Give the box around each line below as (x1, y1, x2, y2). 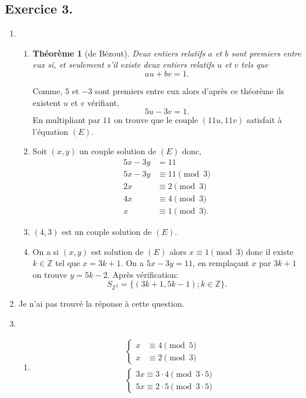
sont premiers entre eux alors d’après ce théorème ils (95, 84, 284, 97)
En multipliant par (32, 114, 101, 126)
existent (32, 96, 61, 108)
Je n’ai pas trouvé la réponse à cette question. (18, 297, 185, 310)
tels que (241, 58, 268, 71)
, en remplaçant (192, 257, 249, 269)
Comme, (32, 84, 63, 97)
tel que (55, 257, 80, 269)
